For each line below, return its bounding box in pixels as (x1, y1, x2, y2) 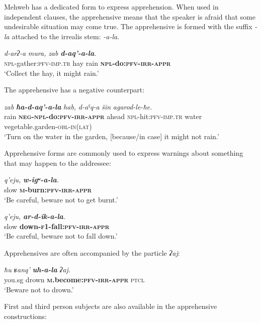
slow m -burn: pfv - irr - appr (4, 184, 92, 194)
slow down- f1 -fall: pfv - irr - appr (4, 221, 110, 231)
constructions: (4, 310, 47, 321)
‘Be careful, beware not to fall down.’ (4, 231, 118, 241)
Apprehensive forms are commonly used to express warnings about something (4, 148, 243, 158)
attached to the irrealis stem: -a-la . (12, 31, 120, 41)
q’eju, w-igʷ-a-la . (4, 174, 59, 185)
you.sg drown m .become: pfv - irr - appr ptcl (4, 274, 145, 285)
